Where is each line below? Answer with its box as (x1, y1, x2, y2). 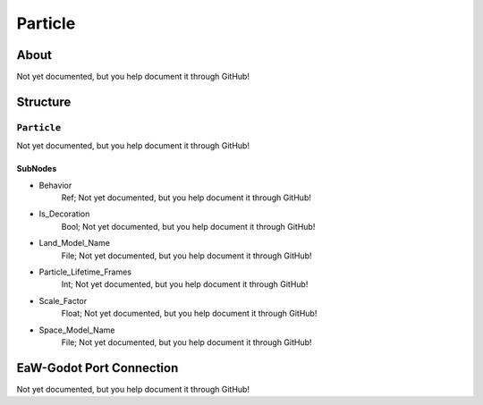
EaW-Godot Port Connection (16, 360, 179, 375)
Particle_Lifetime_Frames (38, 266, 131, 277)
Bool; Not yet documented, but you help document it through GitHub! (61, 221, 316, 232)
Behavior (38, 180, 72, 190)
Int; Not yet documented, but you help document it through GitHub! (61, 279, 309, 290)
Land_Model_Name (38, 238, 111, 249)
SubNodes (16, 164, 57, 174)
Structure (16, 94, 72, 109)
